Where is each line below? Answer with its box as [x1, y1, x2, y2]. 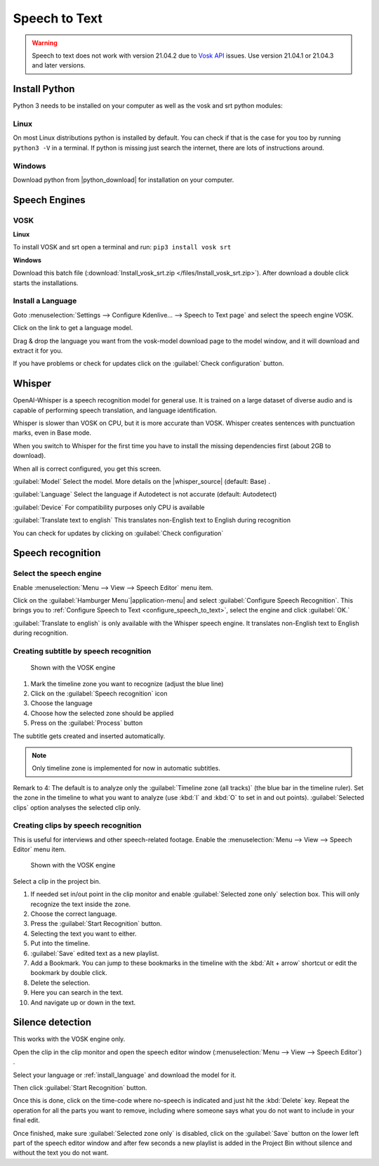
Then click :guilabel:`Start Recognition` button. [13, 1083, 147, 1092]
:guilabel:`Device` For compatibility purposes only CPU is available [13, 503, 205, 511]
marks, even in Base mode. [13, 428, 92, 437]
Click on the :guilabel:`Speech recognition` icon [30, 689, 168, 697]
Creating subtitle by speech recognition [13, 646, 152, 656]
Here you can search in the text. [30, 988, 124, 997]
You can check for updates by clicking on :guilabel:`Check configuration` [13, 529, 224, 537]
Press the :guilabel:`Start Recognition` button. [30, 919, 162, 928]
